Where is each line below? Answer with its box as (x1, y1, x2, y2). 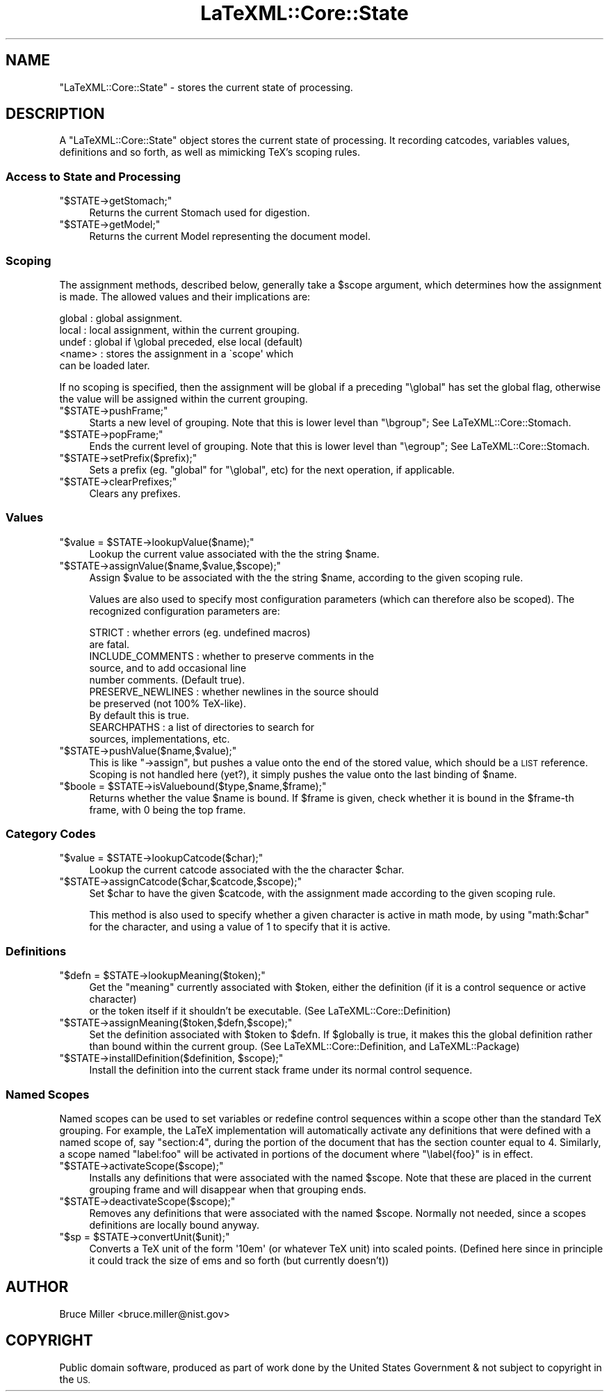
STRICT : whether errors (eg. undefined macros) (89, 626, 311, 638)
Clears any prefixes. (89, 487, 181, 499)
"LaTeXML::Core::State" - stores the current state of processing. (59, 81, 353, 93)
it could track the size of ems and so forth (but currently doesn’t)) (89, 1254, 389, 1266)
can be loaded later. (59, 359, 150, 371)
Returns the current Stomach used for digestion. (89, 207, 310, 219)
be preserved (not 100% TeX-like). (89, 697, 246, 709)
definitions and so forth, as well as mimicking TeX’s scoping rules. (59, 146, 361, 159)
